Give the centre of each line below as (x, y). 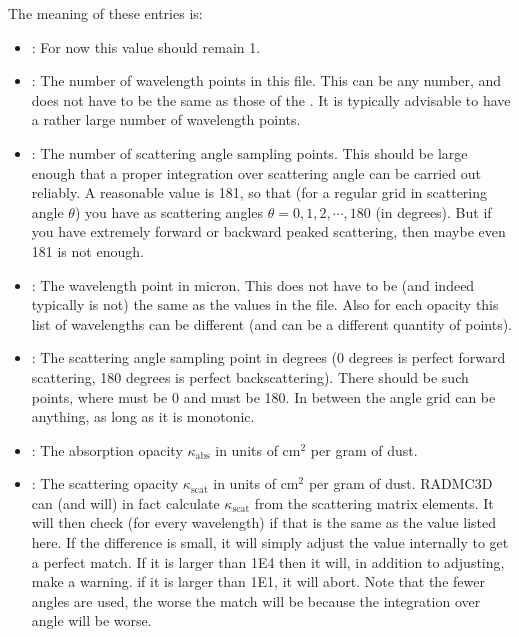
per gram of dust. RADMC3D (400, 483)
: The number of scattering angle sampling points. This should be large (249, 152)
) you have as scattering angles (169, 211)
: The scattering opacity (105, 483)
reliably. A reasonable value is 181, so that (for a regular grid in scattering (259, 192)
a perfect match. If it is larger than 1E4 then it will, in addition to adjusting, (268, 561)
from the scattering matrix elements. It (374, 502)
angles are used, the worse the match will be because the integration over (256, 600)
